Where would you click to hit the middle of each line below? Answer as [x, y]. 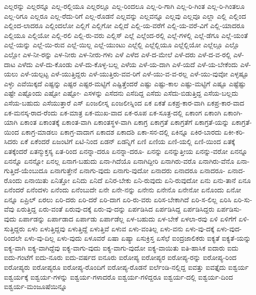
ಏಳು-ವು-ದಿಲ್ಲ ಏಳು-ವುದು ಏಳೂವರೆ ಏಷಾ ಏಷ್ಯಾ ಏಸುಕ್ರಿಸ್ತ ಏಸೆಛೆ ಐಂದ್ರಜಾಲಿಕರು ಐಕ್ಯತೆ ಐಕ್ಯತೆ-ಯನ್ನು [137, 238]
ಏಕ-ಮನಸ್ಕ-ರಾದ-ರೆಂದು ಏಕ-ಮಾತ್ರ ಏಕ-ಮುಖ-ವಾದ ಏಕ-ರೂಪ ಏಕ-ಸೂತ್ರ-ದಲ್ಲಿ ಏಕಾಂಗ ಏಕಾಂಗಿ [113, 112]
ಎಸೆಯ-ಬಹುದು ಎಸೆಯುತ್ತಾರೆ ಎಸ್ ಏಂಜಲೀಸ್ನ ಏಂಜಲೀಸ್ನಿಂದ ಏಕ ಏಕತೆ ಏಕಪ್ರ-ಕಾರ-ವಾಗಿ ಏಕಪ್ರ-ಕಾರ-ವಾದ [124, 102]
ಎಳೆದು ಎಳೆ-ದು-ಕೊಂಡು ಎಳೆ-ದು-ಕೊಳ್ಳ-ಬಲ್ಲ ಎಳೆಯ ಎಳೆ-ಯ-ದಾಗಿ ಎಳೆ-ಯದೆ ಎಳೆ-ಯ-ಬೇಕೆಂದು [128, 64]
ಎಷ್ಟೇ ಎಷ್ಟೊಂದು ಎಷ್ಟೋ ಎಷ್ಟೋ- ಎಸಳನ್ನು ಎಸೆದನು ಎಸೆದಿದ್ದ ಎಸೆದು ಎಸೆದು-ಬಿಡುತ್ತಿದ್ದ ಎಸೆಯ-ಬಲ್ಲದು [121, 93]
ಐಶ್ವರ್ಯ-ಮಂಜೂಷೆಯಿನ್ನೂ [36, 286]
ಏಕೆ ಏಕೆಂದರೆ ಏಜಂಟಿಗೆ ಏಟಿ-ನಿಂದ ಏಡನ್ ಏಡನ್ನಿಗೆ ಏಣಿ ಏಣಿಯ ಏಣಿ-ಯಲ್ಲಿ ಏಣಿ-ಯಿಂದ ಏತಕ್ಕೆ [128, 141]
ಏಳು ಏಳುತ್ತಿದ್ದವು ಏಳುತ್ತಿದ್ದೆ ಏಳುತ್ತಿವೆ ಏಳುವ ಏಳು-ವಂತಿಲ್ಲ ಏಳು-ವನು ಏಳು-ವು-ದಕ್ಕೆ [121, 228]
